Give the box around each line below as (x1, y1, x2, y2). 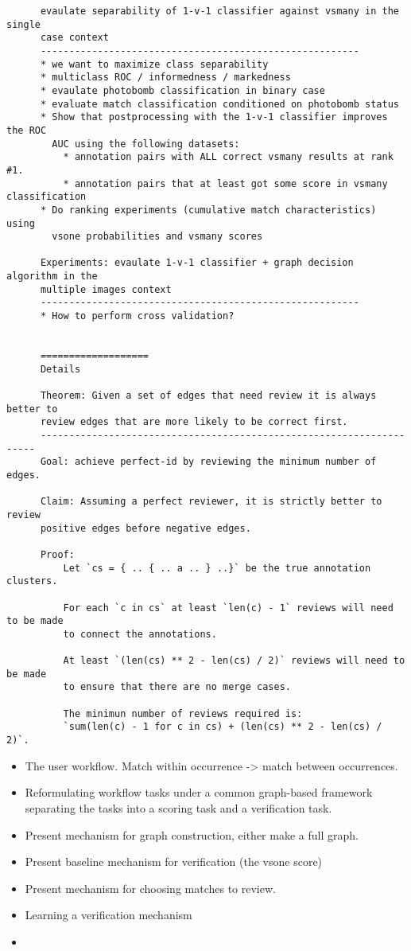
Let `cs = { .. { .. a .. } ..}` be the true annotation (63, 562, 371, 574)
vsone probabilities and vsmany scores (52, 231, 263, 243)
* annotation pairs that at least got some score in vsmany (63, 177, 388, 189)
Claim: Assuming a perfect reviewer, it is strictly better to (40, 496, 382, 508)
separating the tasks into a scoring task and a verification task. (25, 799, 332, 816)
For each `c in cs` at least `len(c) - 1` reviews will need (63, 602, 394, 614)
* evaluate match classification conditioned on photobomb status (40, 98, 399, 110)
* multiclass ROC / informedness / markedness (40, 72, 291, 84)
